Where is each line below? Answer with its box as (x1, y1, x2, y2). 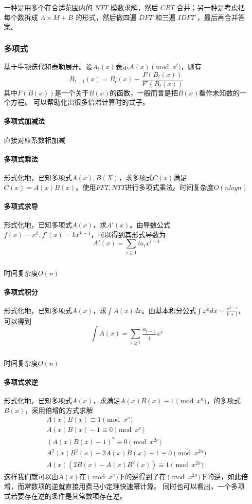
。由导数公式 (129, 220, 171, 230)
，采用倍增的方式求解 (25, 405, 93, 415)
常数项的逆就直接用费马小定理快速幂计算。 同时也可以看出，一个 (24, 481, 231, 491)
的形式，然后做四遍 (75, 12, 137, 22)
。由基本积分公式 (142, 305, 197, 315)
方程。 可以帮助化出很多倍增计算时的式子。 (10, 97, 149, 107)
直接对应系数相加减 (4, 134, 65, 145)
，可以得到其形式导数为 (90, 229, 166, 239)
